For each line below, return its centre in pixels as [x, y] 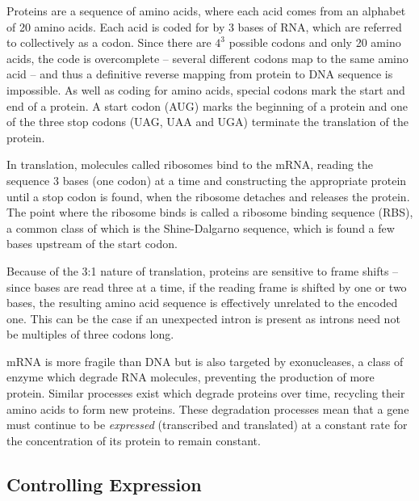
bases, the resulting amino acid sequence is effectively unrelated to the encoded [202, 303]
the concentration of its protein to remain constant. [134, 440]
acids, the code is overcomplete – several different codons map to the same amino [207, 58]
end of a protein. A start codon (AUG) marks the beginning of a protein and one [207, 105]
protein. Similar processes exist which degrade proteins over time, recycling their [206, 393]
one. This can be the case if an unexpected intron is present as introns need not [203, 318]
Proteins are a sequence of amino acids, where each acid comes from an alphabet [206, 11]
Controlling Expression [104, 484]
